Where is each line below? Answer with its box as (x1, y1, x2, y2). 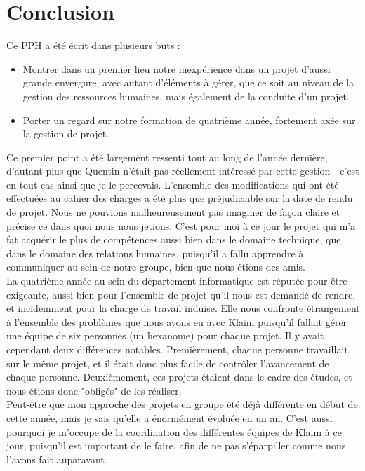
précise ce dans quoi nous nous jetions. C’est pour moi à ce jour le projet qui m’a (6, 218, 356, 233)
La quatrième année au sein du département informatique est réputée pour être (6, 273, 347, 288)
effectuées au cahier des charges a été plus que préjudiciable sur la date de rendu (6, 191, 353, 205)
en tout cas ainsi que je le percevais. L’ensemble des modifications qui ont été (6, 177, 339, 191)
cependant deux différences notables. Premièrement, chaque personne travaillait (6, 342, 348, 356)
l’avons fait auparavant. (6, 451, 107, 466)
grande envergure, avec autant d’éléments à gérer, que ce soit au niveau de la (22, 75, 354, 90)
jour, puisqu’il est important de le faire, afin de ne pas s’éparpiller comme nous (6, 438, 346, 453)
